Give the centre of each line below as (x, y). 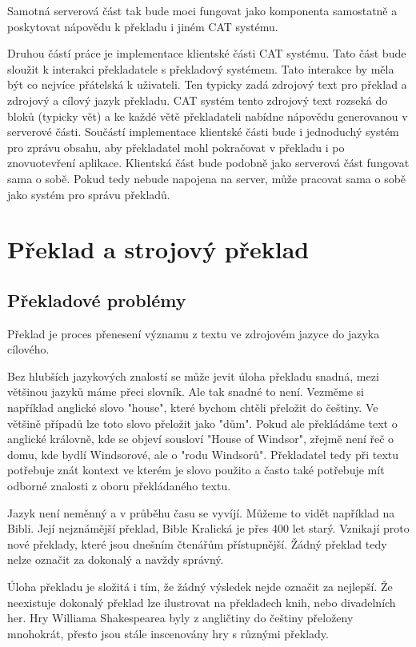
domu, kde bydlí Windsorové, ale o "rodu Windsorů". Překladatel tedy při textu (203, 454)
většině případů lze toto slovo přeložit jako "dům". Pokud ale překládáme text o (202, 423)
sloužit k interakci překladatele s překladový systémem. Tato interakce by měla (201, 68)
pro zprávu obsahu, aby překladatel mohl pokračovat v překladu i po (176, 147)
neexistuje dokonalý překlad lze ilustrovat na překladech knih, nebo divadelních (202, 602)
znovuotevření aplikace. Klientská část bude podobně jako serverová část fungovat (208, 163)
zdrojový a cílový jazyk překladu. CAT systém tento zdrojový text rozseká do (198, 100)
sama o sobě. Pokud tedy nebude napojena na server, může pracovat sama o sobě (207, 178)
